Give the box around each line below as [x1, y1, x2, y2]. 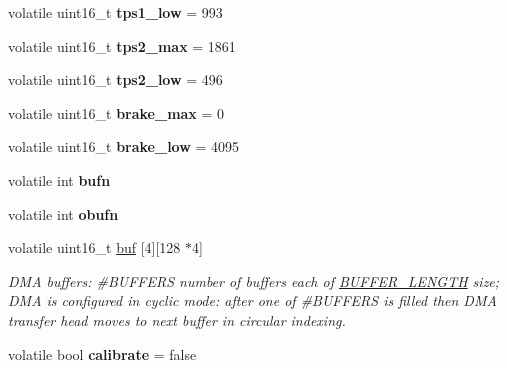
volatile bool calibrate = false [8, 343, 197, 364]
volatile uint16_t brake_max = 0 [8, 102, 225, 123]
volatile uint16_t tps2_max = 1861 [8, 35, 236, 56]
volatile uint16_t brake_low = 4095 [8, 136, 240, 157]
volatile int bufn [8, 169, 111, 190]
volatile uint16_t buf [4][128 [8, 237, 181, 258]
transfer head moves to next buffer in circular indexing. [8, 309, 346, 330]
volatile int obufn [8, 203, 119, 224]
